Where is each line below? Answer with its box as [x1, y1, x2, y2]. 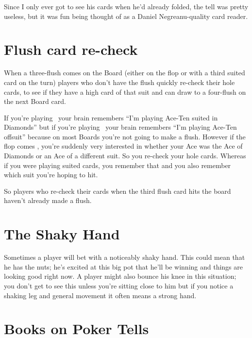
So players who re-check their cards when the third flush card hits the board [4, 186, 231, 196]
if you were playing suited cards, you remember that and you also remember [4, 160, 231, 170]
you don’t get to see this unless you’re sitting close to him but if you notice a [4, 280, 234, 290]
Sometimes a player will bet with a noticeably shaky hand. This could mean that [4, 252, 245, 262]
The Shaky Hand [4, 224, 120, 244]
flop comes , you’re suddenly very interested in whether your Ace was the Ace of [4, 141, 243, 151]
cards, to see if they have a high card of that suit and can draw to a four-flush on [4, 86, 246, 97]
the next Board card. [4, 96, 66, 106]
